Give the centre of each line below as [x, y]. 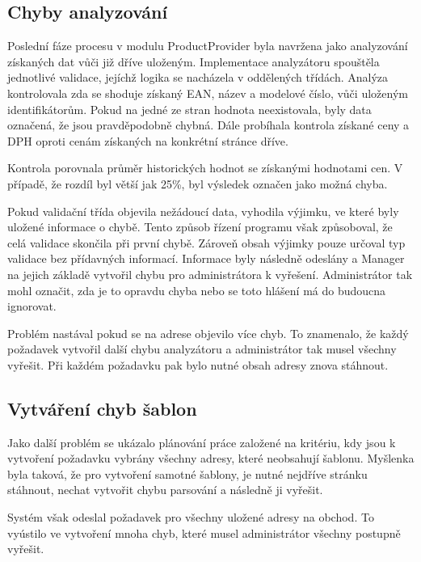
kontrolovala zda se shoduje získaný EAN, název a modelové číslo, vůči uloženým [208, 93]
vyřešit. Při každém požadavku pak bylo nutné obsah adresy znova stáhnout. [198, 364]
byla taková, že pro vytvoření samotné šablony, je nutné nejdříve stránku [187, 473]
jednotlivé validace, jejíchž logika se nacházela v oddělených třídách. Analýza [198, 77]
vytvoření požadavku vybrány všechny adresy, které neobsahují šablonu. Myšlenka [211, 458]
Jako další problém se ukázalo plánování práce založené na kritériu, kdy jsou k [202, 442]
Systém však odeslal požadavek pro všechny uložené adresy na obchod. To [191, 517]
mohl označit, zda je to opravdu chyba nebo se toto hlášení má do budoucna [197, 290]
